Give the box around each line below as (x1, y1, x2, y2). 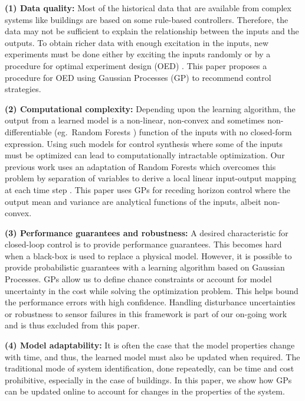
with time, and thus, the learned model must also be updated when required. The (5, 350, 300, 363)
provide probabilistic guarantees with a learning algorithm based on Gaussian (5, 261, 285, 273)
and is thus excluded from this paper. (5, 319, 140, 331)
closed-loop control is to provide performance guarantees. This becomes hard (5, 238, 282, 250)
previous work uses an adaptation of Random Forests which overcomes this (5, 160, 276, 172)
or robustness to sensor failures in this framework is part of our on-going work (5, 307, 287, 320)
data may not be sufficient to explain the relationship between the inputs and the (5, 25, 299, 37)
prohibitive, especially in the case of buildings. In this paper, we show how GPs (5, 373, 292, 386)
